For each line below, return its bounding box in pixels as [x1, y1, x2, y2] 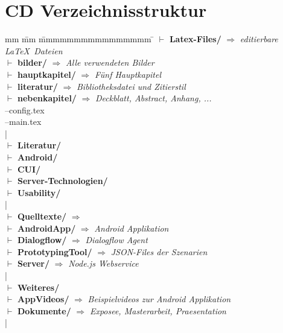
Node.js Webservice [68, 257, 139, 270]
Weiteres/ [17, 281, 60, 293]
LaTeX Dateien [5, 44, 63, 57]
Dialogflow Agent [85, 233, 148, 246]
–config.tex [5, 103, 45, 116]
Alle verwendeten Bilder [65, 56, 154, 69]
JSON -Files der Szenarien [110, 245, 208, 258]
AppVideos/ [17, 293, 69, 305]
